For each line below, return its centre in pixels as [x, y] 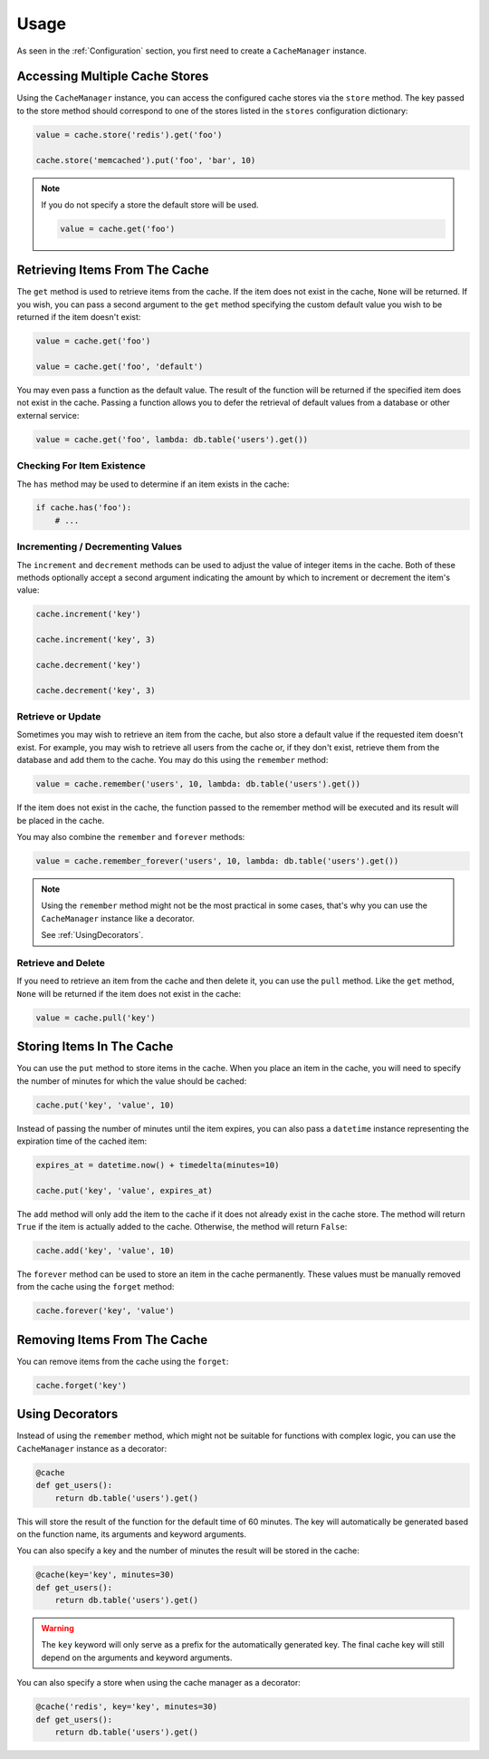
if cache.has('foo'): [84, 508]
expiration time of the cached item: [82, 1141]
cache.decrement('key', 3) [96, 690]
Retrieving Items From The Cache [113, 271]
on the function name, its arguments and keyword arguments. [132, 1534]
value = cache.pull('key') [96, 1018]
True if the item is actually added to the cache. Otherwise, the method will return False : [182, 1227]
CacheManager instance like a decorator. [118, 918]
